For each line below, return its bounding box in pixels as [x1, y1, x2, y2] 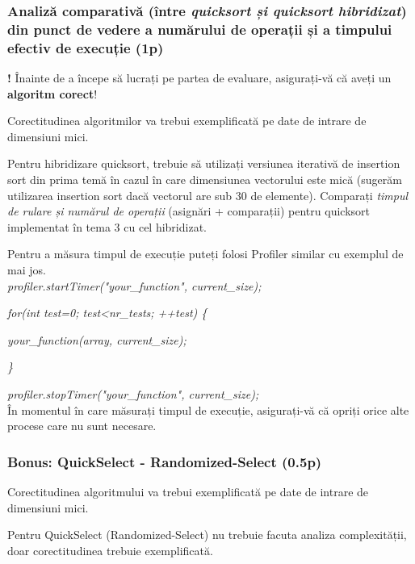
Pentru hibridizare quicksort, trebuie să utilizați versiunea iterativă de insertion [7, 155, 400, 172]
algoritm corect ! [7, 85, 98, 102]
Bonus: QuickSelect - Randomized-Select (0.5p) [7, 451, 322, 471]
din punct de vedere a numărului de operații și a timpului [7, 19, 392, 39]
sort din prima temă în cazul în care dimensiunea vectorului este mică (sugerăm [7, 171, 402, 188]
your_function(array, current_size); [7, 331, 187, 348]
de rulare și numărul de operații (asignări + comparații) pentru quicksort [7, 203, 370, 219]
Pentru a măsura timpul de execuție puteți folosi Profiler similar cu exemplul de [7, 245, 404, 262]
